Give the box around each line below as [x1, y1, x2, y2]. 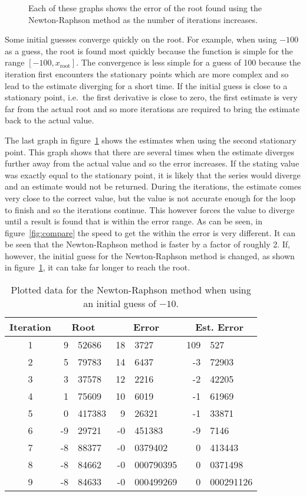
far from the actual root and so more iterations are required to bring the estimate [5, 102, 300, 115]
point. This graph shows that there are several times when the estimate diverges [5, 145, 295, 158]
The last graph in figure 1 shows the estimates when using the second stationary [5, 133, 297, 146]
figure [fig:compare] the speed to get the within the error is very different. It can [5, 226, 296, 239]
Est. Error [195, 320, 244, 334]
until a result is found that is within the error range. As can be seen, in [5, 215, 262, 227]
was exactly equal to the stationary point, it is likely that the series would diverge [5, 168, 301, 181]
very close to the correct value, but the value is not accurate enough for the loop [5, 191, 296, 204]
